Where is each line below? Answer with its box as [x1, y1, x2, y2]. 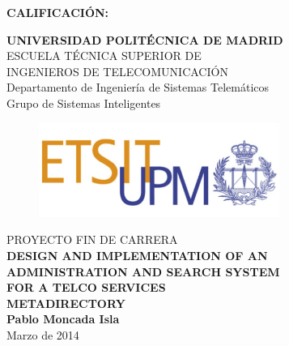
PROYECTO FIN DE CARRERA [6, 231, 178, 248]
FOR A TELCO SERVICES [6, 279, 166, 296]
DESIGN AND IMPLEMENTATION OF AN [6, 246, 268, 263]
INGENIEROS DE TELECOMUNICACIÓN [6, 62, 228, 79]
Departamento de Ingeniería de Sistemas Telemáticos [6, 79, 270, 96]
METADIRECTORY [6, 294, 125, 311]
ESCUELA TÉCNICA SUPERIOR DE [6, 47, 202, 64]
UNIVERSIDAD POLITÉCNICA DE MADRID [6, 31, 283, 48]
